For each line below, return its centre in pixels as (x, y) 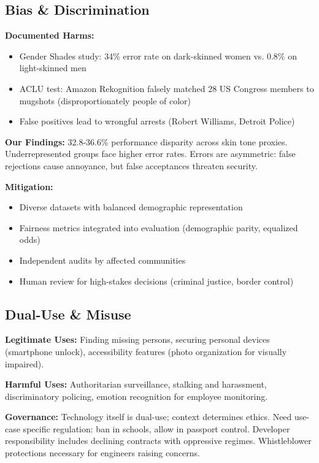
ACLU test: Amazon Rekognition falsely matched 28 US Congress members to (167, 88)
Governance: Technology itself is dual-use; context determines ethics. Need (148, 417)
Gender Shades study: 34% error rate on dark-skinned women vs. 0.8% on (158, 55)
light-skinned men (53, 68)
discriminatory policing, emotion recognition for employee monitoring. (136, 396)
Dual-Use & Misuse (68, 314)
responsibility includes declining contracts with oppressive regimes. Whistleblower (158, 441)
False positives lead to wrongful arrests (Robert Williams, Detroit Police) (157, 121)
